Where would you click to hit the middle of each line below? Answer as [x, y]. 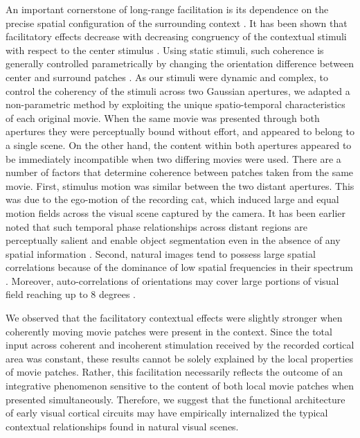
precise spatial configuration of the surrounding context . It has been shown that [177, 23]
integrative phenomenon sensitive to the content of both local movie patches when [180, 386]
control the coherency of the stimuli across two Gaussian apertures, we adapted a [178, 90]
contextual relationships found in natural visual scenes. [122, 426]
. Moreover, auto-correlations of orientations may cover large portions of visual [172, 280]
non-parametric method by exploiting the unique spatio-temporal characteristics [175, 104]
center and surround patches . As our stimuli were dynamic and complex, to [167, 77]
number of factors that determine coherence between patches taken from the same [180, 172]
